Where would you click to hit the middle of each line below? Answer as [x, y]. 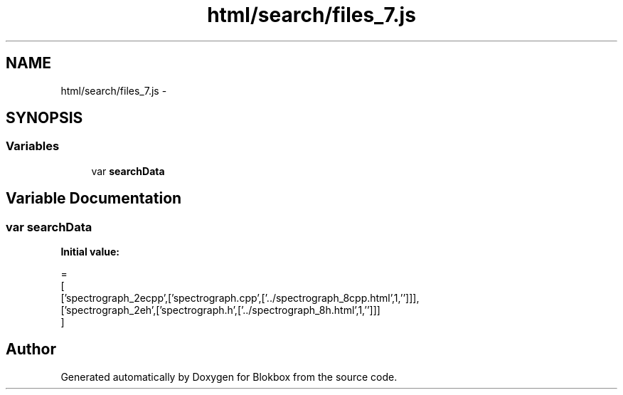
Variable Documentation [94, 199]
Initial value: [90, 252]
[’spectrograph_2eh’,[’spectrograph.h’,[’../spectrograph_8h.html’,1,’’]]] [220, 310]
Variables [33, 146]
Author [31, 349]
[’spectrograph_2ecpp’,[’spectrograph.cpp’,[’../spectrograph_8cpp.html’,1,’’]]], [240, 298]
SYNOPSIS [44, 118]
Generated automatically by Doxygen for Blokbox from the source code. [229, 376]
